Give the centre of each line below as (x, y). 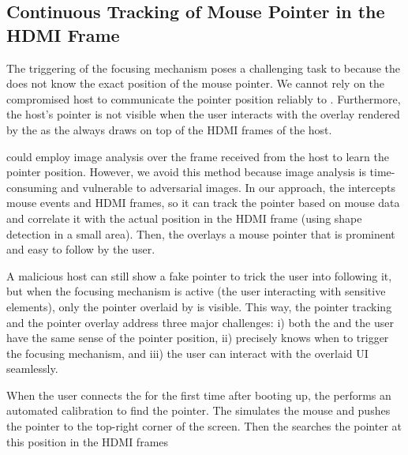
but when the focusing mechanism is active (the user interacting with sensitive (196, 291)
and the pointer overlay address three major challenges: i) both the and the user (200, 322)
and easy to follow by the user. (81, 249)
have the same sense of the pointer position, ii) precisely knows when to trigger (198, 338)
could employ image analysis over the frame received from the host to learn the (198, 156)
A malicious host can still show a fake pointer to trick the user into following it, (199, 275)
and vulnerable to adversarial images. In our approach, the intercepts (228, 187)
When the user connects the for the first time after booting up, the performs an (199, 395)
